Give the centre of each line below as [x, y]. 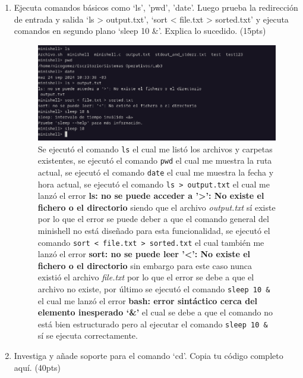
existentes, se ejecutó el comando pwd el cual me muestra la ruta [155, 160]
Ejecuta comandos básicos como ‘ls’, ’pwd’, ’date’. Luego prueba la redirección [156, 7]
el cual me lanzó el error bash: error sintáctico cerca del [148, 300]
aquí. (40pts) [37, 367]
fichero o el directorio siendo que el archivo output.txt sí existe [157, 207]
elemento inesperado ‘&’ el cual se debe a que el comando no [155, 312]
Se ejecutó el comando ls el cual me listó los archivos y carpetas [155, 149]
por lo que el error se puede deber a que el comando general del [153, 219]
